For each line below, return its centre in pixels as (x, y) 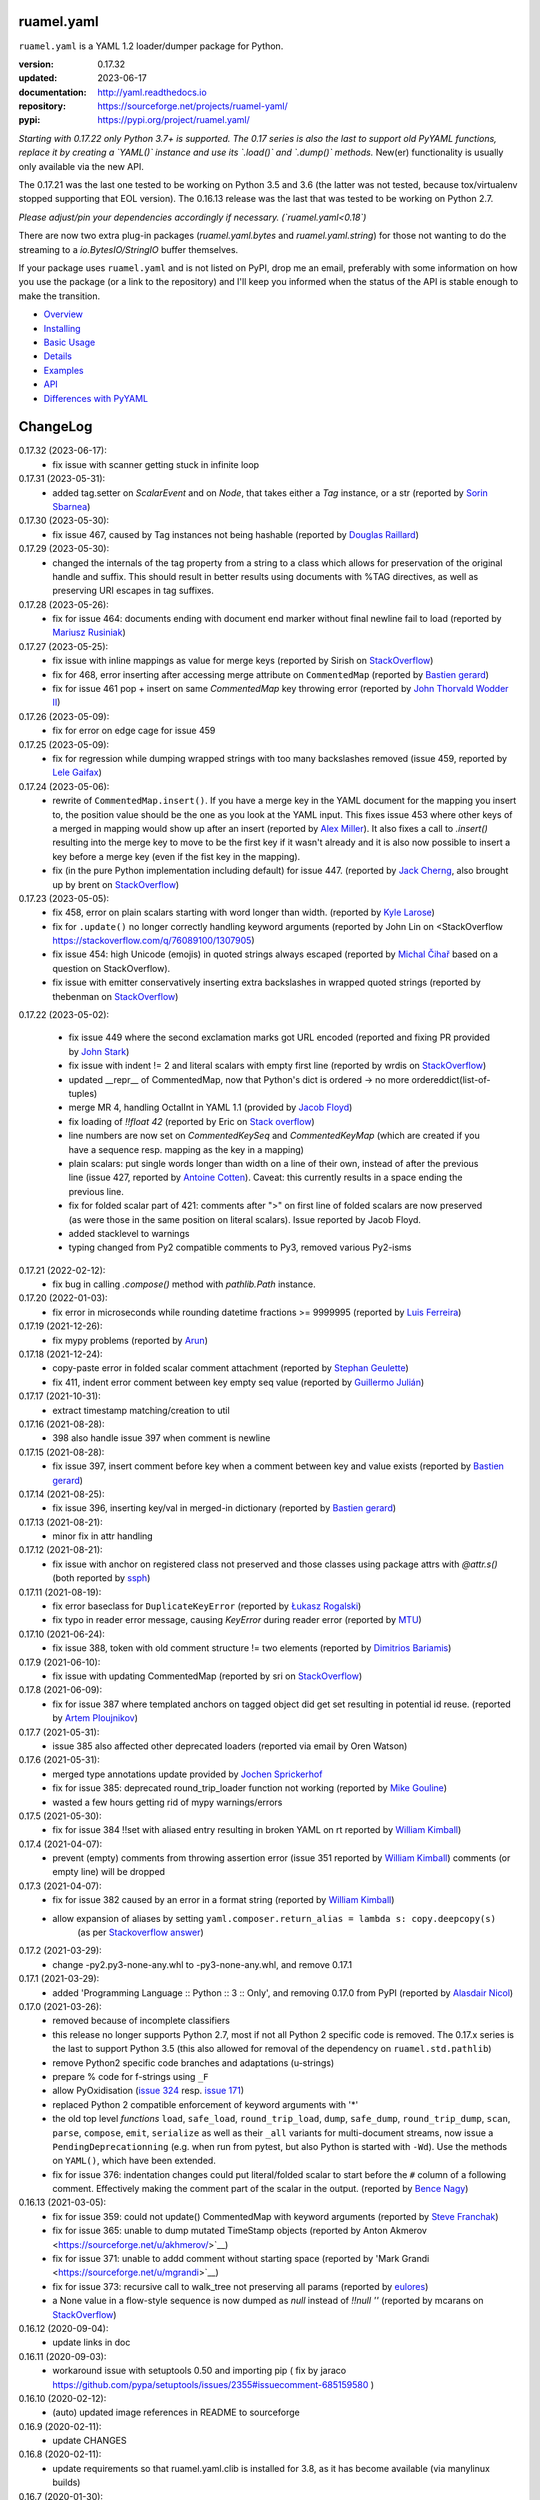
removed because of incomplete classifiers (141, 2021)
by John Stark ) (99, 1051)
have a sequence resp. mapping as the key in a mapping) (186, 1149)
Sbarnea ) (71, 506)
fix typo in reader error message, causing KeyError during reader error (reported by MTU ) (237, 1620)
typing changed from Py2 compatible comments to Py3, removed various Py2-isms (240, 1247)
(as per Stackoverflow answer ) (140, 1932)
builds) (66, 2482)
